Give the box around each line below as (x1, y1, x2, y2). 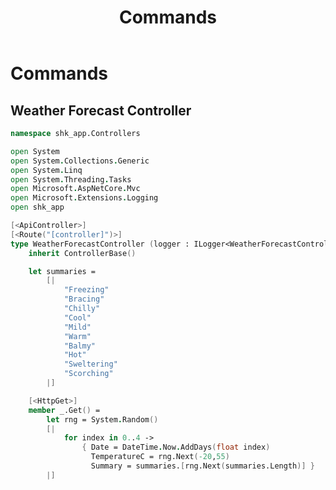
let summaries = (28, 266, 97, 276)
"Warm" (63, 331, 92, 341)
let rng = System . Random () (46, 414, 159, 425)
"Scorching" (63, 369, 114, 379)
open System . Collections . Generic (10, 156, 150, 166)
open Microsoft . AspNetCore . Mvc (10, 184, 141, 194)
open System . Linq (10, 165, 83, 175)
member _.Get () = (28, 405, 101, 415)
